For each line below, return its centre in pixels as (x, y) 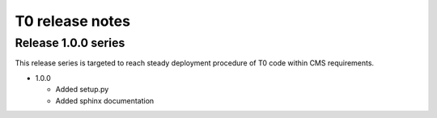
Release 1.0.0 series (70, 43)
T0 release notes (73, 21)
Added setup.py (82, 90)
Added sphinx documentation (105, 100)
